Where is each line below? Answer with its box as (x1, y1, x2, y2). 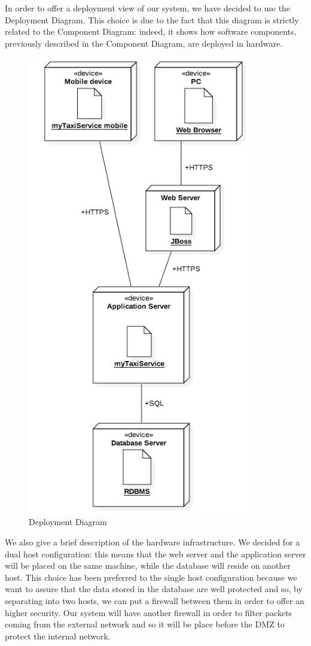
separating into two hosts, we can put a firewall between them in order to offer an (5, 594, 304, 606)
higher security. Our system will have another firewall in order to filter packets (5, 606, 292, 618)
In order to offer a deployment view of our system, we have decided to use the (5, 2, 291, 14)
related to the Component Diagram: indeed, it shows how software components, (5, 25, 297, 38)
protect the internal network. (5, 629, 111, 642)
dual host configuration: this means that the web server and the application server (5, 547, 306, 560)
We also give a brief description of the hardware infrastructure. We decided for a (5, 535, 300, 548)
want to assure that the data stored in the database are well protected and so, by (5, 583, 303, 595)
